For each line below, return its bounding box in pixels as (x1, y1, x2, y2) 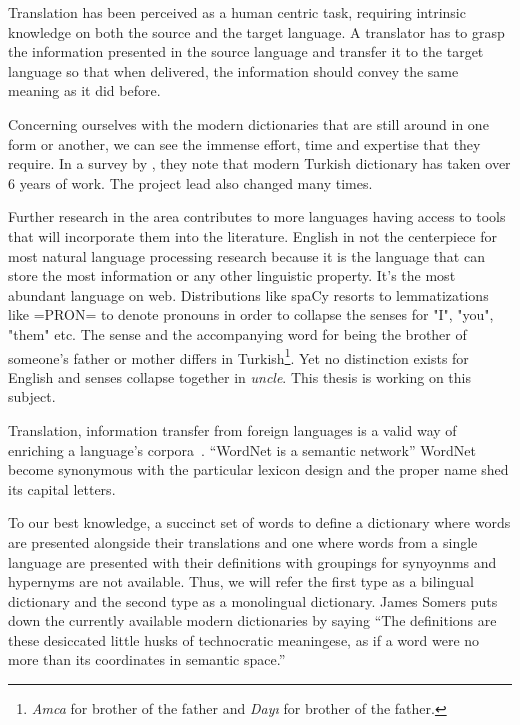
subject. (8, 386, 56, 407)
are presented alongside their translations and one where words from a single (8, 531, 478, 552)
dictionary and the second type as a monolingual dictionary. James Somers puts (8, 590, 498, 611)
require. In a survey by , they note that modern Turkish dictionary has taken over (8, 153, 511, 174)
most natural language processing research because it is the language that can (8, 245, 485, 266)
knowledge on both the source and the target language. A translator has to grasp (8, 21, 505, 42)
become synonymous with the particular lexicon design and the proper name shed (8, 459, 509, 480)
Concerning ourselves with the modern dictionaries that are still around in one (8, 113, 489, 134)
